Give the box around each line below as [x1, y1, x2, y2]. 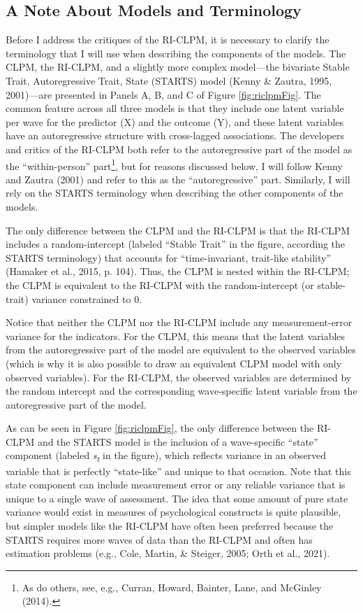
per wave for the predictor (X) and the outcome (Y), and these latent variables [6, 114, 344, 129]
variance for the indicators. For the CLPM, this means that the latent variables [6, 328, 346, 343]
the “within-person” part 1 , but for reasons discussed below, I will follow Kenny [6, 156, 343, 173]
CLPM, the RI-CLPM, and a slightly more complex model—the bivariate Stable [6, 59, 350, 74]
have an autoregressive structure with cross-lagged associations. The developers [6, 128, 345, 143]
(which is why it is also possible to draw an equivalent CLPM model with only [6, 355, 342, 370]
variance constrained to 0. [31, 291, 142, 306]
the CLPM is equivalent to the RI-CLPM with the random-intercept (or [6, 277, 314, 292]
